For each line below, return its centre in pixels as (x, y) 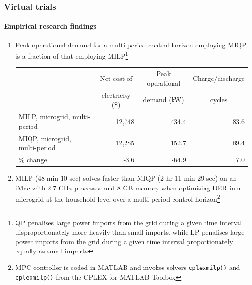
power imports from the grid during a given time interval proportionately (124, 241)
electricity (116, 95)
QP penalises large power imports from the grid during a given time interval (129, 222)
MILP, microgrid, (44, 117)
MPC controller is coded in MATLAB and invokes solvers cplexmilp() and (128, 267)
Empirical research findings (50, 26)
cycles (219, 100)
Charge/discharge (219, 78)
